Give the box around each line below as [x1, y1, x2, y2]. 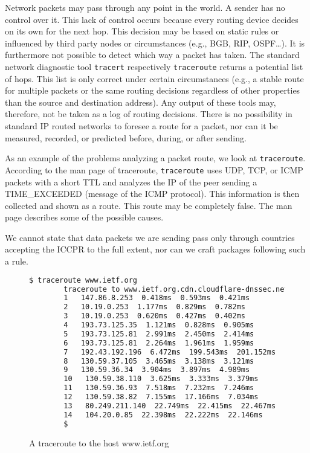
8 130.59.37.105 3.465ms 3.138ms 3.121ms [63, 356, 254, 365]
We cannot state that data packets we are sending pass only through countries [5, 231, 295, 243]
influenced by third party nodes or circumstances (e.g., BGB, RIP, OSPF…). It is [5, 36, 305, 49]
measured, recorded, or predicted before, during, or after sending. [5, 131, 247, 144]
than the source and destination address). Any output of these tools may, [5, 95, 276, 108]
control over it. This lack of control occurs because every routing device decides [5, 13, 299, 25]
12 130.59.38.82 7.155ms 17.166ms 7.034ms [63, 393, 259, 402]
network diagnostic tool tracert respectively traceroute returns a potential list [5, 60, 303, 72]
